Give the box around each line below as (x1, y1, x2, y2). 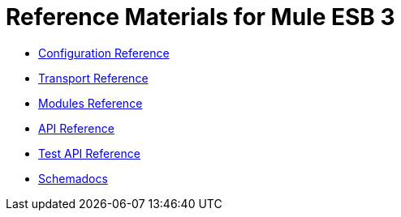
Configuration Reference (38, 45, 170, 60)
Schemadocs (38, 171, 108, 185)
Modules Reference (38, 96, 143, 110)
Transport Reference (38, 70, 149, 85)
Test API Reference (38, 146, 140, 160)
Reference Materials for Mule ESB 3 (6, 3, 395, 31)
